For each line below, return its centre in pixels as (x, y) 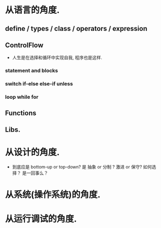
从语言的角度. (32, 10)
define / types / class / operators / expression (76, 28)
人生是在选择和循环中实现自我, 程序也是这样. (57, 57)
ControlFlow (24, 45)
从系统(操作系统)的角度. (53, 195)
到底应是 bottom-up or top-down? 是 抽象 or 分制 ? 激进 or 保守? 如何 (82, 167)
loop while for (22, 97)
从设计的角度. (32, 152)
